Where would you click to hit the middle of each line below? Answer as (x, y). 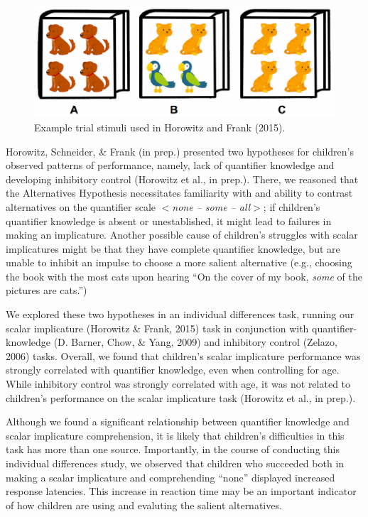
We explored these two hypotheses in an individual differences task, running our (180, 314)
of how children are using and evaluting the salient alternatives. (144, 505)
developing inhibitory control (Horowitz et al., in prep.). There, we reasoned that (182, 179)
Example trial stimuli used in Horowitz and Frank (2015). (160, 127)
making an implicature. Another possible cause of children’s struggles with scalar (182, 235)
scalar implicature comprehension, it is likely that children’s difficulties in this (175, 435)
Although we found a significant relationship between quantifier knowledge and (178, 421)
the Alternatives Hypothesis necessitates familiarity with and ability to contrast (179, 193)
